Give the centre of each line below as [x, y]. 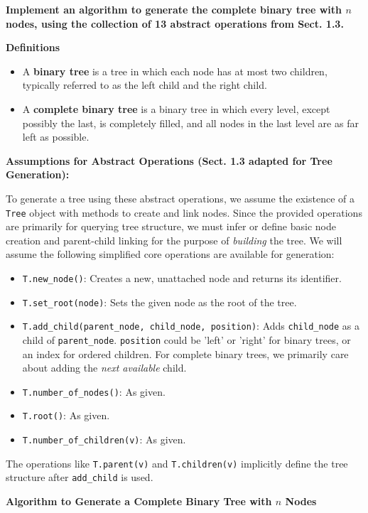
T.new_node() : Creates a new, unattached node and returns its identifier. [182, 277]
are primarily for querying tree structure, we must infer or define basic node [171, 226]
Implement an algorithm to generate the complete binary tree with [174, 9]
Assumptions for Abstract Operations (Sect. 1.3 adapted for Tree [169, 160]
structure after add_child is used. [80, 477]
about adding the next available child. [104, 368]
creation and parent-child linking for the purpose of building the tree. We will [174, 240]
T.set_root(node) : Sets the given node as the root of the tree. [159, 302]
